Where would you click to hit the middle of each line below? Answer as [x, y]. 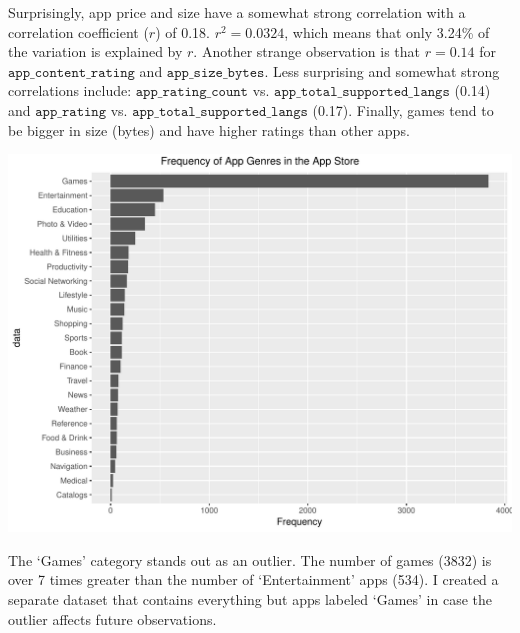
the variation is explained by [95, 51]
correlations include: [70, 90]
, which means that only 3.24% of [387, 31]
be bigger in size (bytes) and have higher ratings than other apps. [209, 129]
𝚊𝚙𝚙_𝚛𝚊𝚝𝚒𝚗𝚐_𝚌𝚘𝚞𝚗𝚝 [191, 92]
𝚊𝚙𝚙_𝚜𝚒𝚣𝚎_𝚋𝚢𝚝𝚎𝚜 [215, 72]
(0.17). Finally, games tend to [403, 109]
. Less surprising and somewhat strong [382, 70]
